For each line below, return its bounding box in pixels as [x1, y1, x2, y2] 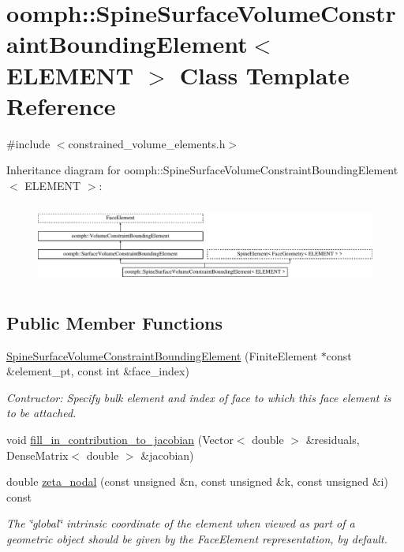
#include [6, 135, 50, 151]
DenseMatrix [6, 446, 69, 463]
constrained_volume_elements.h [68, 135, 226, 151]
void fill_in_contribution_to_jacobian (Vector [6, 431, 234, 447]
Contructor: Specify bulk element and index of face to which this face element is [6, 389, 391, 405]
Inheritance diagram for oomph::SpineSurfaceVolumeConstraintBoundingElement [6, 162, 398, 178]
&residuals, [305, 431, 360, 447]
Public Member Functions [6, 310, 223, 334]
